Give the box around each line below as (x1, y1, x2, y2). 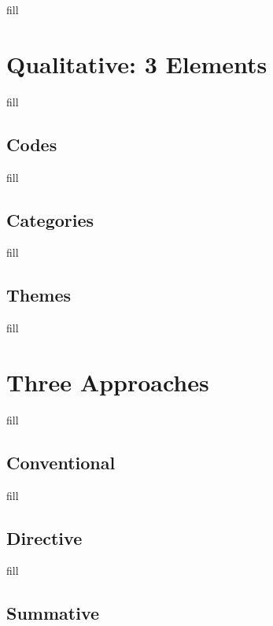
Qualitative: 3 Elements (6, 47, 267, 80)
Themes (6, 283, 72, 307)
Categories (6, 207, 94, 232)
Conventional (6, 450, 116, 474)
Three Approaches (6, 365, 209, 398)
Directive (6, 525, 83, 550)
